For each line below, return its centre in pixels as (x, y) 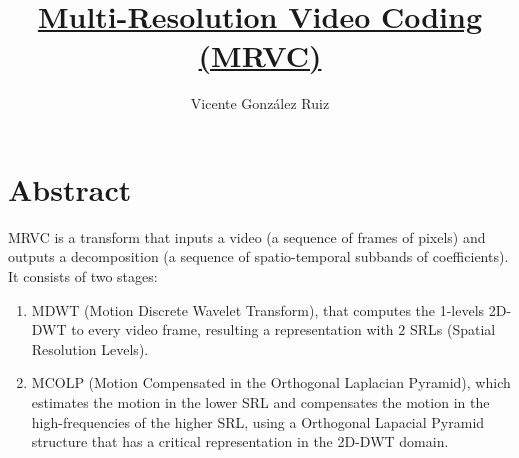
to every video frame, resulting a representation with (232, 329)
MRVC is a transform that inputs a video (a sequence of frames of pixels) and (247, 236)
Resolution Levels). (90, 348)
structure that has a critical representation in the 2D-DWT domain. (240, 441)
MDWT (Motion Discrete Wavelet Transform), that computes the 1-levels (258, 309)
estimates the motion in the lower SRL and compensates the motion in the (260, 402)
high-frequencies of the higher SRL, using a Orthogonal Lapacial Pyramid (258, 421)
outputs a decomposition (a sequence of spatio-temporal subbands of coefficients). (258, 256)
